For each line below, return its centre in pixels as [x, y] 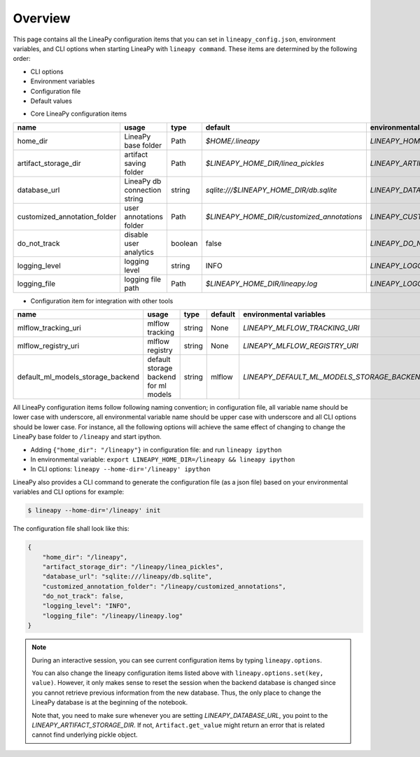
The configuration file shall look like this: [71, 529]
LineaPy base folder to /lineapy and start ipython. [87, 437]
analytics [139, 252]
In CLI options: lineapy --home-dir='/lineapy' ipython [120, 469]
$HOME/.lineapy [233, 141]
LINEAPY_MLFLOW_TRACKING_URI [301, 328]
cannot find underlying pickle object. [85, 735]
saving [135, 163]
